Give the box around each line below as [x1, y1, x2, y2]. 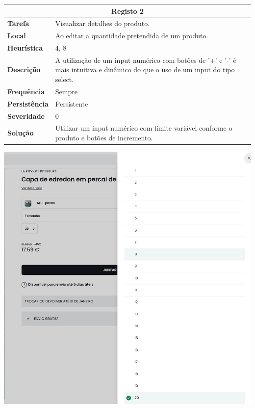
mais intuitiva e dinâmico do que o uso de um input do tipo [55, 64, 235, 75]
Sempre [55, 86, 77, 96]
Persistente [55, 98, 88, 109]
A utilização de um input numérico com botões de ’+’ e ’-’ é [55, 54, 236, 65]
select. [55, 74, 74, 84]
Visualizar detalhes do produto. [55, 18, 150, 28]
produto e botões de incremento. [55, 133, 153, 143]
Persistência [7, 98, 49, 109]
